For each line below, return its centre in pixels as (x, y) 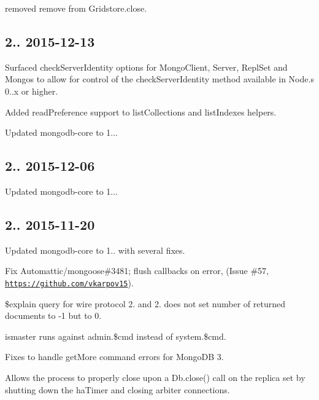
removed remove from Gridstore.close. (76, 8)
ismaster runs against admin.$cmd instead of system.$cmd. (116, 336)
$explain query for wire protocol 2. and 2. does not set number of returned (145, 303)
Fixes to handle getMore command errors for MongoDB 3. (114, 357)
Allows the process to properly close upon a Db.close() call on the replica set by (155, 377)
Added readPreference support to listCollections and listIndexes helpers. (141, 112)
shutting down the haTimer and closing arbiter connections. (117, 389)
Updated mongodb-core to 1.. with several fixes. (95, 250)
